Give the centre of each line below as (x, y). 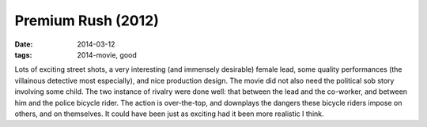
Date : (24, 44)
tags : (23, 54)
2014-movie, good (107, 54)
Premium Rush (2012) (87, 21)
